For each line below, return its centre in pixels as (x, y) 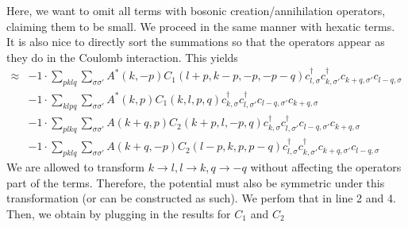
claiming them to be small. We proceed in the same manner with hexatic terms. (201, 26)
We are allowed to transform (76, 166)
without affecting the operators (326, 166)
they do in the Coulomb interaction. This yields (122, 57)
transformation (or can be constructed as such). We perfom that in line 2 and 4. (201, 198)
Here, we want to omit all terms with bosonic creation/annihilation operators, (196, 10)
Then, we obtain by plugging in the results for (119, 213)
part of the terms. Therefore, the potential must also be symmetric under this (196, 182)
